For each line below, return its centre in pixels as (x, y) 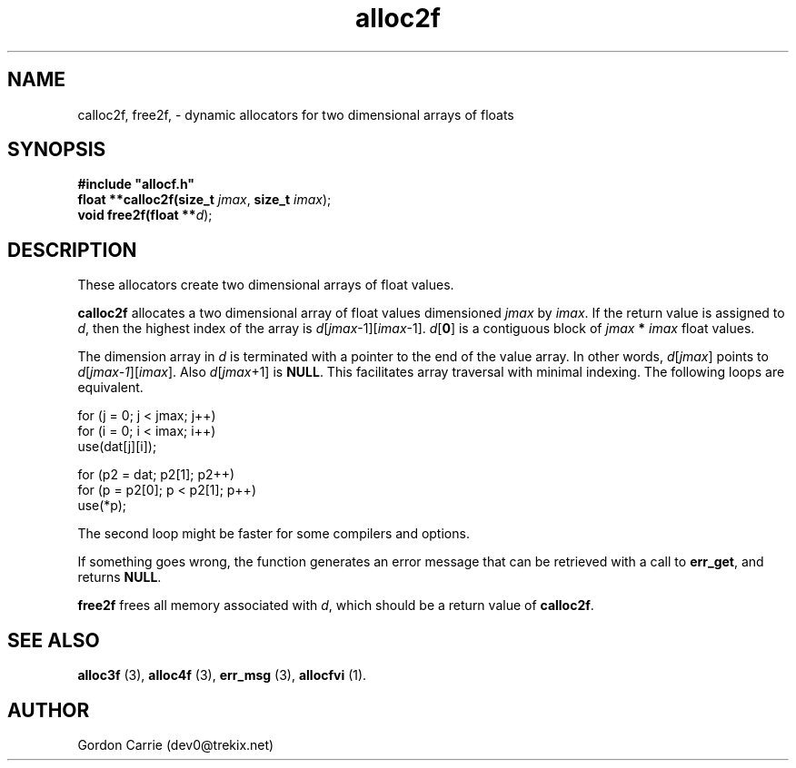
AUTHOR (49, 710)
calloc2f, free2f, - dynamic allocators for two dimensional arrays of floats (296, 114)
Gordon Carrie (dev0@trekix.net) (176, 744)
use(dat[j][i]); (117, 447)
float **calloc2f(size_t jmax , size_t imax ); (204, 200)
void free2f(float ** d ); (145, 215)
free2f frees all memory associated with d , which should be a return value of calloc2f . (336, 606)
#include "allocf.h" (136, 184)
